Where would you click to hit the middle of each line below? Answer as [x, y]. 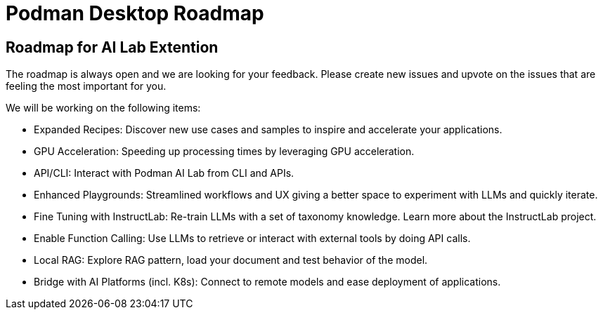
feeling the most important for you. [86, 86]
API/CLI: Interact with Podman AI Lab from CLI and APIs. [164, 173]
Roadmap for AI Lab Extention [112, 47]
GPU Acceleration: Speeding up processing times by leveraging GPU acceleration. [224, 152]
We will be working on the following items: [103, 108]
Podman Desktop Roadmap [135, 13]
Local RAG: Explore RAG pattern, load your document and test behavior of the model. [231, 260]
